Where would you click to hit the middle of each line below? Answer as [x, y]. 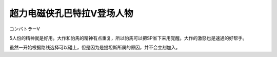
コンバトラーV [25, 29]
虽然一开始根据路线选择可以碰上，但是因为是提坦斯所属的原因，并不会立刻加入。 [95, 47]
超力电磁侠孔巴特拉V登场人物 [71, 13]
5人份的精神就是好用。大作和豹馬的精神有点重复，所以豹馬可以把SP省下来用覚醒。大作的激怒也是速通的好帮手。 [128, 38]
